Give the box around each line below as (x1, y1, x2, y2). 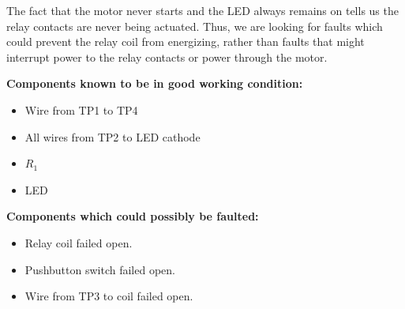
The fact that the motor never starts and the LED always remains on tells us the (6, 2, 399, 18)
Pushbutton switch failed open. (24, 261, 175, 277)
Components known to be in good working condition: (6, 75, 303, 92)
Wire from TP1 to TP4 (24, 101, 138, 118)
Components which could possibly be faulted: (6, 208, 259, 224)
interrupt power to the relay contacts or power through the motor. (6, 48, 328, 65)
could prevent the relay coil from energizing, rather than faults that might (6, 33, 365, 50)
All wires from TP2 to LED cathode (24, 128, 201, 145)
